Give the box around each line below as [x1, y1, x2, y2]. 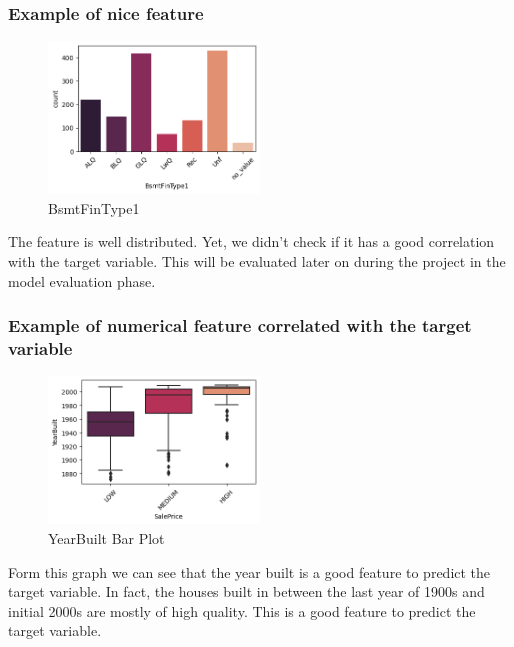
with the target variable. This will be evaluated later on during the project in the [8, 250, 506, 271]
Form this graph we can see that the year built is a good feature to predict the [8, 561, 491, 582]
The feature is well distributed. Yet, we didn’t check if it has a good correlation [8, 231, 495, 252]
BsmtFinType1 [48, 197, 140, 218]
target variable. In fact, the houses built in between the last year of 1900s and [8, 581, 485, 602]
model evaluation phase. [8, 270, 156, 291]
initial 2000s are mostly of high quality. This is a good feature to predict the [8, 600, 476, 621]
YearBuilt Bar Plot [48, 528, 165, 549]
